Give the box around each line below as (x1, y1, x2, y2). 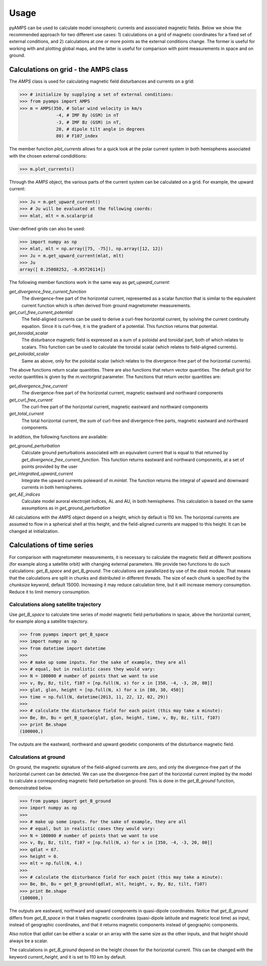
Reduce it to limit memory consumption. (9, 589, 90, 594)
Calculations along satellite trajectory (9, 601, 101, 608)
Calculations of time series (9, 541, 93, 549)
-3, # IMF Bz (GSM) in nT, (56, 119, 122, 125)
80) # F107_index (56, 133, 98, 139)
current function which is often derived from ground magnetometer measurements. (21, 302, 191, 308)
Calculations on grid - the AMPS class (9, 65, 128, 74)
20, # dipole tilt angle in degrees (56, 126, 145, 132)
